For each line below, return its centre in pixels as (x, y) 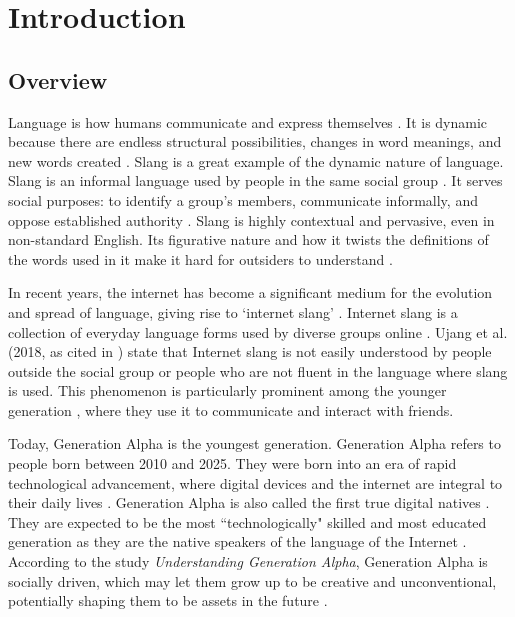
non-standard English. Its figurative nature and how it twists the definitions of (248, 239)
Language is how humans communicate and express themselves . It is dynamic (248, 121)
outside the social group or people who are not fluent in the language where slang (258, 370)
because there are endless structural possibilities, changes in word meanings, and (255, 141)
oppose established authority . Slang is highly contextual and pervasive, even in (251, 219)
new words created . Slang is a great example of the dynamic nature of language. (256, 160)
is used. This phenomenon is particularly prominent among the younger (227, 390)
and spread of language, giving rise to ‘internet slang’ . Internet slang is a (233, 311)
